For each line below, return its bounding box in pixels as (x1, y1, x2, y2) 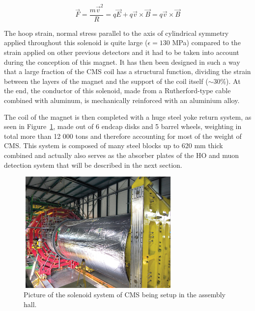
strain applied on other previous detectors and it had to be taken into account (4, 47, 239, 57)
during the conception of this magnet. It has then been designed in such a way (4, 56, 240, 67)
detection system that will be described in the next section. (4, 159, 182, 170)
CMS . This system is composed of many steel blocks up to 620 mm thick (4, 140, 223, 151)
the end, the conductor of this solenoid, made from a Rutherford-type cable (4, 85, 231, 96)
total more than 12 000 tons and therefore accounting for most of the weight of (4, 130, 242, 141)
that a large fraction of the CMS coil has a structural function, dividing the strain (4, 66, 251, 77)
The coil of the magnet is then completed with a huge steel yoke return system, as (4, 111, 252, 122)
